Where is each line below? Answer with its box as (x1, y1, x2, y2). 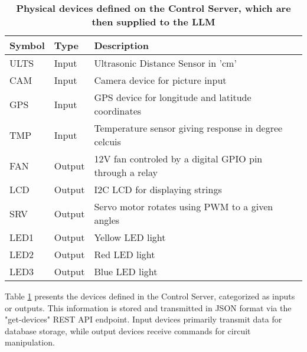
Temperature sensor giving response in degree (94, 121, 283, 135)
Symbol (9, 38, 45, 52)
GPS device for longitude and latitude (94, 90, 252, 104)
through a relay (94, 165, 158, 179)
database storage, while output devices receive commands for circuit (5, 324, 251, 337)
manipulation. (5, 336, 55, 348)
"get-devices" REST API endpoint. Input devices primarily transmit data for (5, 313, 282, 325)
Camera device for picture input (94, 73, 227, 87)
